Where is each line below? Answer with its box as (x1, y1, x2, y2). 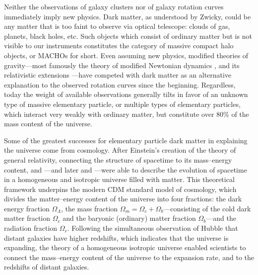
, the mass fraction (61, 203, 118, 213)
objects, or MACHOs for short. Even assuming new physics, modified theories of (4, 50, 249, 60)
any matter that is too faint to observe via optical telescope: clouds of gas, (4, 21, 230, 31)
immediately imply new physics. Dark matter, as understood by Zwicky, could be (4, 11, 251, 21)
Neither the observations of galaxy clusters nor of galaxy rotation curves (4, 1, 224, 11)
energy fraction (4, 203, 50, 213)
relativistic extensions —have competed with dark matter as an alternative (4, 70, 232, 80)
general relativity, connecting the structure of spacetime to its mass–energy (4, 154, 232, 165)
